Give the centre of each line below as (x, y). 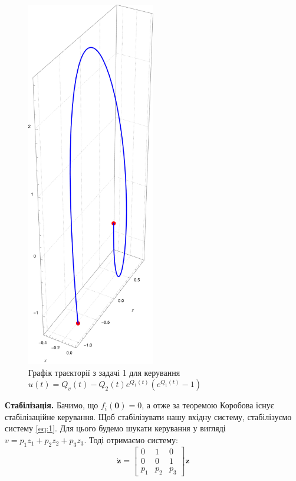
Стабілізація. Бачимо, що (52, 405)
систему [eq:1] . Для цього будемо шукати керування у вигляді (115, 428)
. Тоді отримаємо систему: (131, 440)
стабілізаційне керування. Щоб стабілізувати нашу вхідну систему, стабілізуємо (148, 416)
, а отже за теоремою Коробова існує (208, 405)
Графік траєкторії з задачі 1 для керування (104, 372)
